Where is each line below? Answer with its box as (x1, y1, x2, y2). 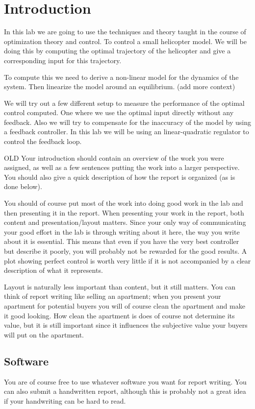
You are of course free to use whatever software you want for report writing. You (4, 376, 247, 386)
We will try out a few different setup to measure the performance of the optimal (4, 97, 245, 108)
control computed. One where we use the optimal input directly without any (4, 107, 234, 118)
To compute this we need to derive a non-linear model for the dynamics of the (4, 72, 239, 82)
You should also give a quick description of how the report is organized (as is (4, 171, 235, 182)
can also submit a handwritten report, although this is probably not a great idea (4, 386, 246, 396)
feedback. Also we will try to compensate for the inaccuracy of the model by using (4, 117, 251, 127)
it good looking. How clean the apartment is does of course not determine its (4, 310, 235, 320)
